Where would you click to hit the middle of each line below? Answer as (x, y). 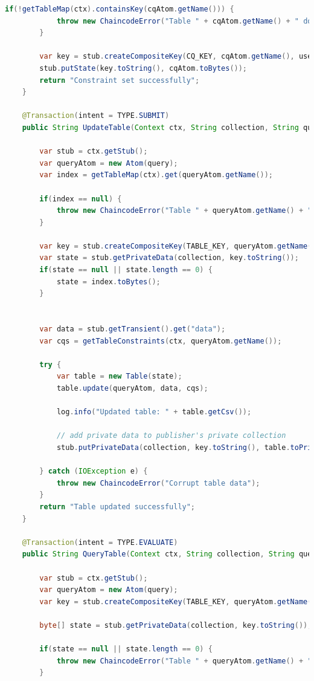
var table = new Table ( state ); (119, 376)
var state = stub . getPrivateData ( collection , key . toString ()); (169, 258)
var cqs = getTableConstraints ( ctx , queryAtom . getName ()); (161, 341)
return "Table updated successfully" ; (117, 507)
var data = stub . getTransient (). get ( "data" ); (133, 329)
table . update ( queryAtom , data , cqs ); (132, 388)
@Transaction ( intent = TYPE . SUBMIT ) (96, 116)
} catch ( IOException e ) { (94, 471)
